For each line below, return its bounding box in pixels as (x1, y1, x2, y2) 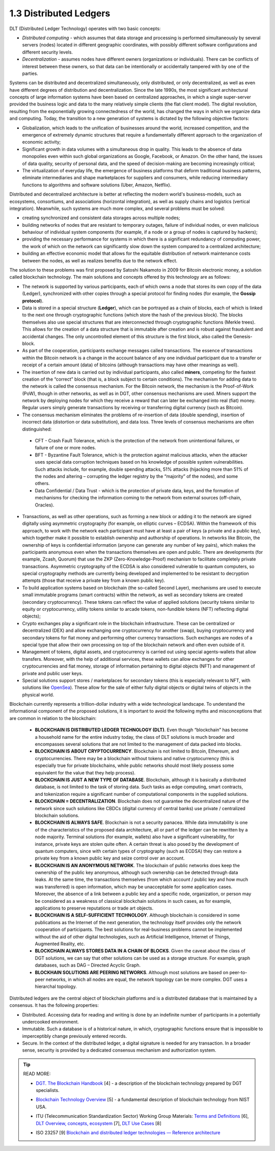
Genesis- (233, 333, 253, 339)
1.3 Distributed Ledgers (9, 8, 111, 19)
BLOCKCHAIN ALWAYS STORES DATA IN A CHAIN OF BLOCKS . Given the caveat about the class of (35, 948, 245, 954)
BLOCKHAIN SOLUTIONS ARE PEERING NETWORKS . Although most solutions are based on (35, 969, 229, 975)
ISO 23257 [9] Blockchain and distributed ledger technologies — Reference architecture (36, 1129, 221, 1136)
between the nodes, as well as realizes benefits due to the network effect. (22, 257, 178, 263)
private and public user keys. (22, 670, 83, 676)
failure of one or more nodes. (35, 445, 96, 451)
